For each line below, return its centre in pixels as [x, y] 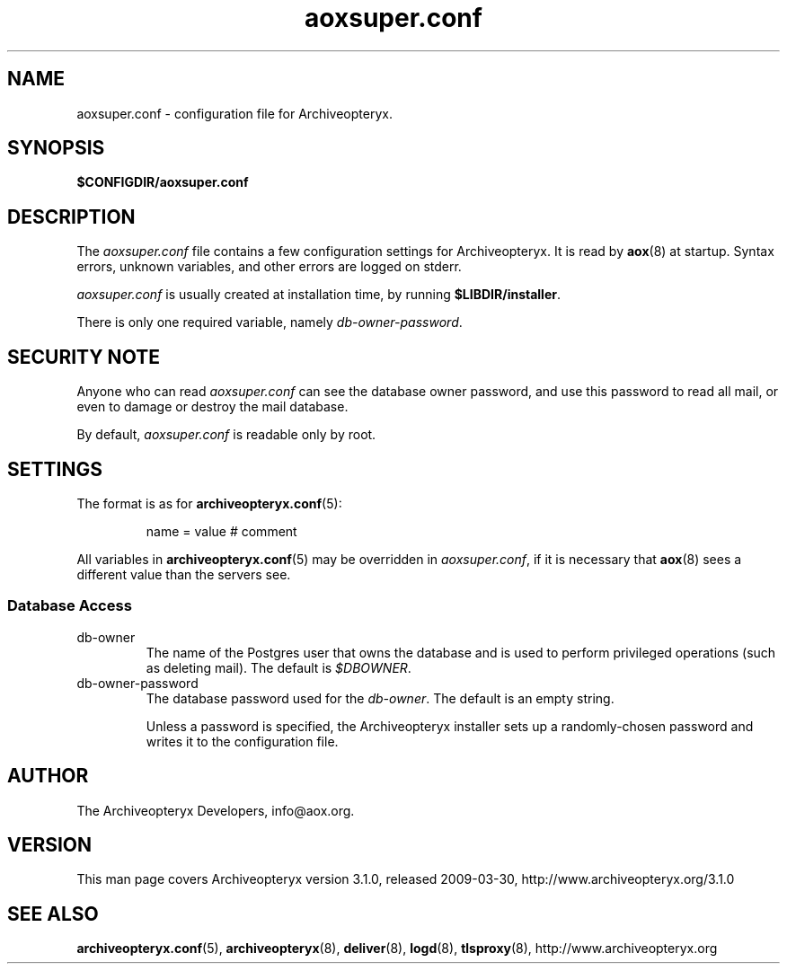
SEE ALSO [53, 914]
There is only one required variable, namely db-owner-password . [270, 322]
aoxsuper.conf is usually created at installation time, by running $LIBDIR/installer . [318, 295]
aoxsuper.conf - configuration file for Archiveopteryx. [234, 113]
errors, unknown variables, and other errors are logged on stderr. [269, 267]
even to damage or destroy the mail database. [212, 407]
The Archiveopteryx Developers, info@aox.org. [216, 810]
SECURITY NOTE [84, 357]
